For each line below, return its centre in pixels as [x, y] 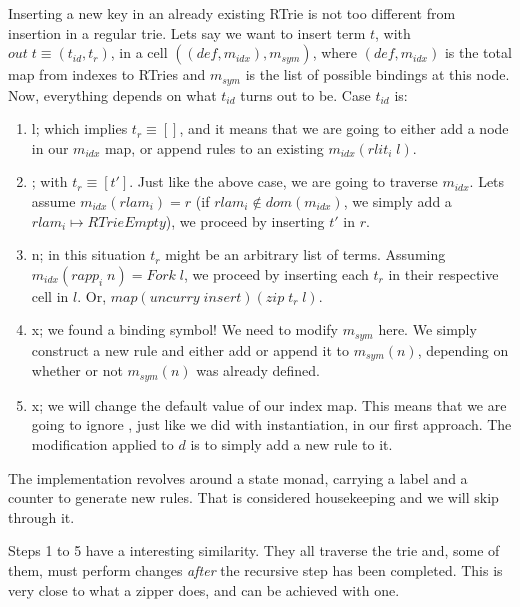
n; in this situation [88, 254]
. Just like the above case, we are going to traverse [283, 181]
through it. [41, 516]
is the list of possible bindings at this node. [377, 74]
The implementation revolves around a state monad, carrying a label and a [238, 477]
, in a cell [139, 52]
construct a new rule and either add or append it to [190, 349]
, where [334, 52]
